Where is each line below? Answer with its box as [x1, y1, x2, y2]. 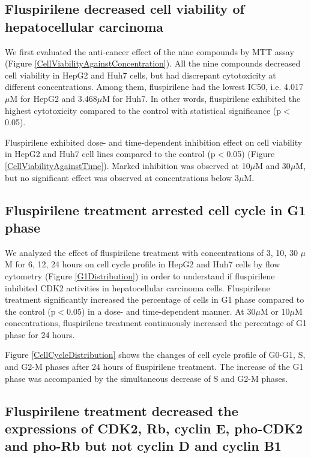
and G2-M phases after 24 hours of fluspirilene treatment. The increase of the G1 [5, 360, 304, 373]
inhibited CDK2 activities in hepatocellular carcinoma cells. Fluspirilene [5, 281, 270, 294]
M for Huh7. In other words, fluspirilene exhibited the [102, 92, 301, 104]
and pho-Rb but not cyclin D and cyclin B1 [5, 436, 282, 455]
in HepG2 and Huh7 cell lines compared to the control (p [5, 147, 216, 160]
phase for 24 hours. [5, 328, 75, 341]
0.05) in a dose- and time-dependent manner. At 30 [67, 305, 256, 317]
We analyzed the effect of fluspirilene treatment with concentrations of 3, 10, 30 [5, 246, 298, 258]
